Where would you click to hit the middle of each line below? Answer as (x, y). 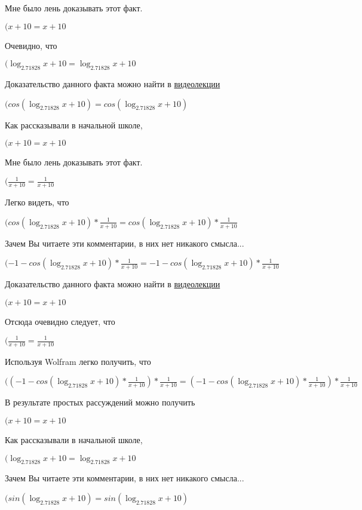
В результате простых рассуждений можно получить (100, 402)
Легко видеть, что (37, 202)
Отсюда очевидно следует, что (60, 321)
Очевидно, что (31, 45)
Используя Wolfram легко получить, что (78, 361)
